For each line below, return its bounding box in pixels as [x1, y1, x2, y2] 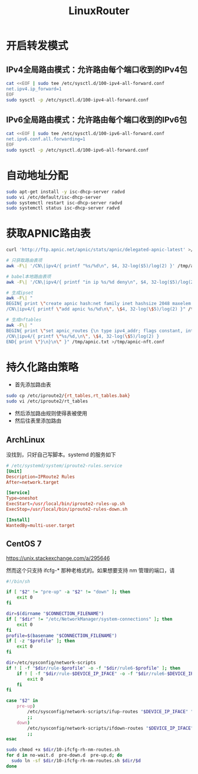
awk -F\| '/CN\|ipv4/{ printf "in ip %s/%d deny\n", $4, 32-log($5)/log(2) [6, 279, 196, 285]
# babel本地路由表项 [6, 273, 51, 280]
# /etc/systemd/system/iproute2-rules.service [6, 463, 123, 468]
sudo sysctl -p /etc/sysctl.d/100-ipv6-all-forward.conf [6, 147, 149, 153]
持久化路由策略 [6, 360, 79, 374]
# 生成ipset [6, 290, 34, 296]
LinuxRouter [68, 4, 130, 18]
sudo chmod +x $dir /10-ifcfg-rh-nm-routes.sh [6, 747, 120, 753]
